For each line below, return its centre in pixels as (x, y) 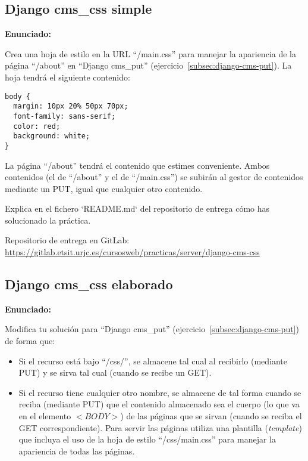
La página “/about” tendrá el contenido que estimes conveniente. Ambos (137, 165)
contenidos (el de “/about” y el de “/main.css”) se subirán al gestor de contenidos (154, 177)
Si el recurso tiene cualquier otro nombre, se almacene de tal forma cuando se (160, 392)
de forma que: (30, 341)
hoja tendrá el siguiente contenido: (67, 77)
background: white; (52, 136)
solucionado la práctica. (48, 220)
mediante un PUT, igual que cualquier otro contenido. (104, 188)
